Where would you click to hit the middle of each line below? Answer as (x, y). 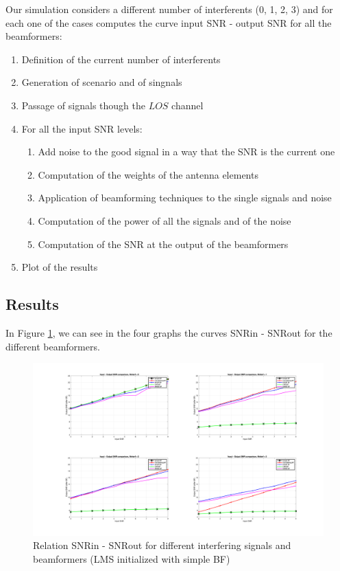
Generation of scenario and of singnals (102, 82)
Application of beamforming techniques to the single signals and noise (185, 198)
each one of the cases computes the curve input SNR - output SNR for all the (169, 22)
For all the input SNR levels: (82, 128)
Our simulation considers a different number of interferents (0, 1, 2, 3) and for (169, 9)
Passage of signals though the (83, 105)
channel (187, 105)
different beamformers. (53, 346)
